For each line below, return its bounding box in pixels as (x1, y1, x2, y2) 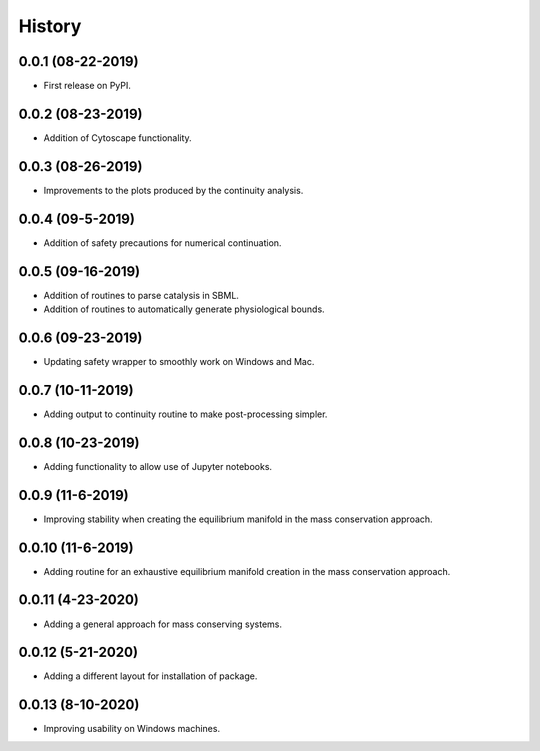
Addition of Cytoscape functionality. (43, 131, 192, 144)
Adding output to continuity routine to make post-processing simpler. (43, 408, 328, 420)
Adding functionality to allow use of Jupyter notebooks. (43, 460, 273, 472)
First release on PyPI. (43, 80, 132, 92)
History (18, 15, 82, 37)
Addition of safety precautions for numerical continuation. (43, 236, 282, 249)
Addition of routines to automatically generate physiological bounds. (43, 303, 325, 315)
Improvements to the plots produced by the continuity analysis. (43, 184, 304, 196)
